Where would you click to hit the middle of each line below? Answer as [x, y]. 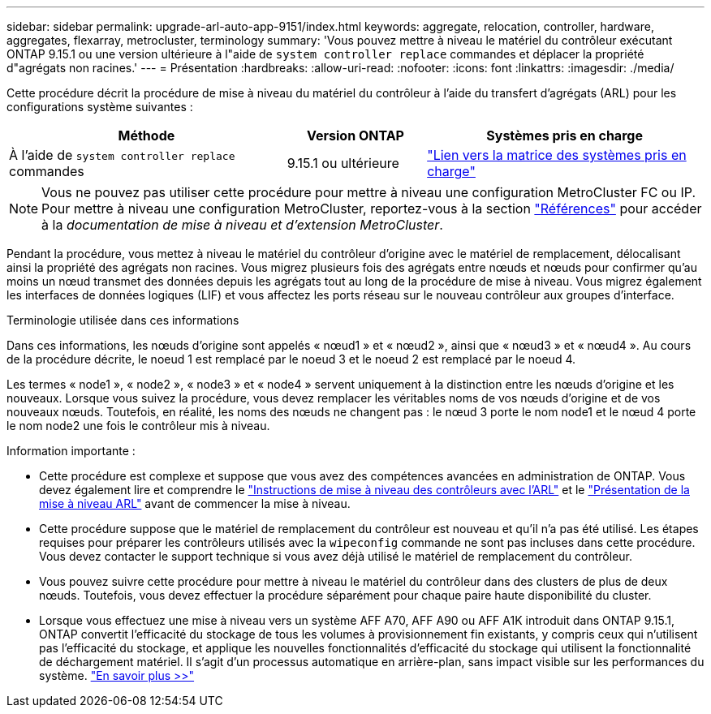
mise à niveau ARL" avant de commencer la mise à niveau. [195, 503]
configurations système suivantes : [100, 107]
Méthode [147, 135]
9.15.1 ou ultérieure [343, 163]
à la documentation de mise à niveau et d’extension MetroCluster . [242, 225]
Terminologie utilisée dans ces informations [123, 320]
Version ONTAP [355, 135]
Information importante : [71, 451]
